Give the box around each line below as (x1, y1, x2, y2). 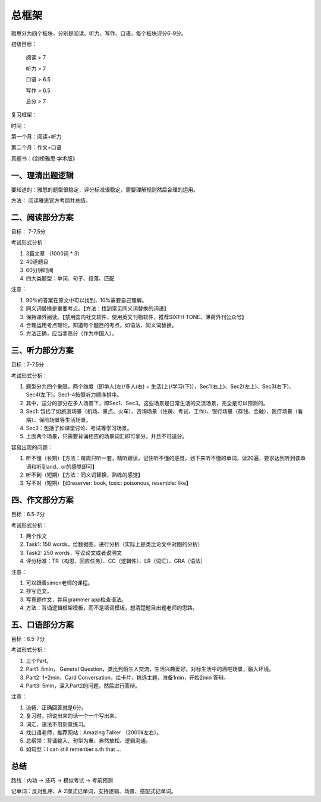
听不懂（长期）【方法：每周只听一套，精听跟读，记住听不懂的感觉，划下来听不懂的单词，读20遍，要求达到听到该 (26, 454, 301, 462)
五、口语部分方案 (11, 620, 74, 630)
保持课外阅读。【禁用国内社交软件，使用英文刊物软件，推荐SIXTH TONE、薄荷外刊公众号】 (26, 313, 247, 320)
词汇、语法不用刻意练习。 (26, 721, 89, 728)
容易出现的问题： (11, 443, 53, 451)
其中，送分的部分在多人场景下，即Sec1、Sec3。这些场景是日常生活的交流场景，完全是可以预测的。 (26, 399, 269, 406)
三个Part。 (26, 657, 52, 664)
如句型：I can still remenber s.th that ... (26, 746, 121, 753)
